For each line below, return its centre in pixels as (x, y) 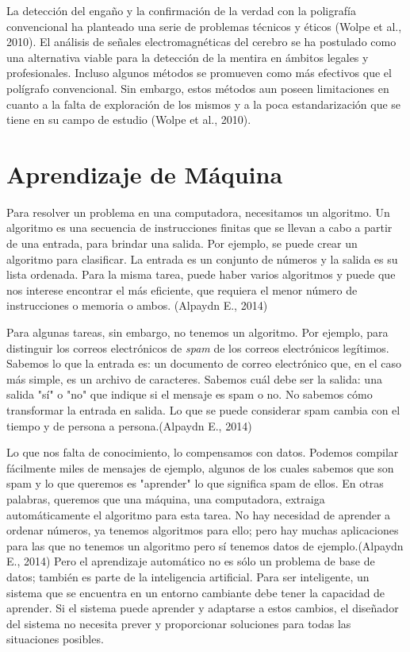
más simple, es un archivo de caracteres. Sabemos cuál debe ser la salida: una (194, 378)
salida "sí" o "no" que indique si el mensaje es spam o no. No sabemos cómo (190, 394)
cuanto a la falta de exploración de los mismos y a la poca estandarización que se (204, 104)
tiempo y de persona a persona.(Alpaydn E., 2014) (129, 425)
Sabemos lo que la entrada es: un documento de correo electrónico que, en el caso (204, 363)
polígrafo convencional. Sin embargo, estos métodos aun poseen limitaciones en (198, 88)
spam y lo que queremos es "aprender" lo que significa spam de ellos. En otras (195, 483)
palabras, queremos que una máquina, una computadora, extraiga (166, 498)
